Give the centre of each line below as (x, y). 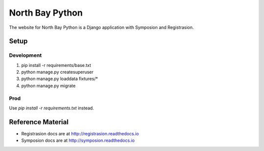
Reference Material (39, 122)
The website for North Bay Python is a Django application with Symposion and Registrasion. (101, 27)
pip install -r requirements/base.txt (56, 65)
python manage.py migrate (48, 86)
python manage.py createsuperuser (57, 72)
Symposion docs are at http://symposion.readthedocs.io (78, 140)
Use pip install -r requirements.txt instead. (52, 108)
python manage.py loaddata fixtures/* (60, 79)
